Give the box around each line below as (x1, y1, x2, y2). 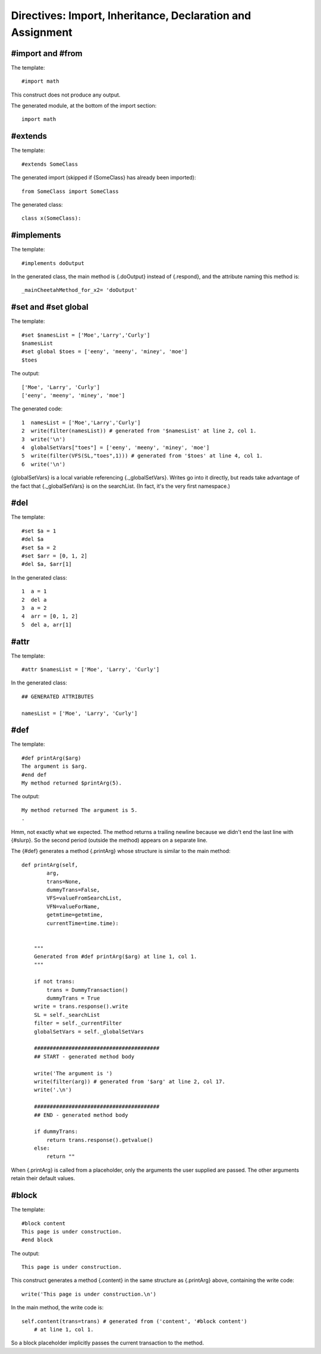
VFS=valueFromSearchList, (46, 895, 122, 902)
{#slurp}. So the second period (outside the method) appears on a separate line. (11, 837, 208, 843)
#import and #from (11, 48, 83, 58)
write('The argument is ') (33, 1070, 113, 1076)
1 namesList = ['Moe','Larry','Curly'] (21, 419, 141, 426)
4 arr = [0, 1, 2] (21, 613, 78, 620)
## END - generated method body (33, 1112, 128, 1118)
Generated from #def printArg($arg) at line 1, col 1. (33, 953, 197, 960)
